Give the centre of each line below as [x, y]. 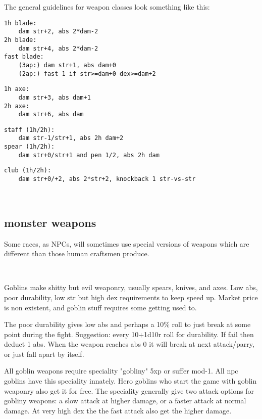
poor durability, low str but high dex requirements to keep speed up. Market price [131, 297]
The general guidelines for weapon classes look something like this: [107, 7]
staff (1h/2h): [30, 130]
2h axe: [17, 106]
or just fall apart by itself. [44, 354]
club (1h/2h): [28, 171]
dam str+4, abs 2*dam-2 [58, 48]
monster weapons [50, 222]
